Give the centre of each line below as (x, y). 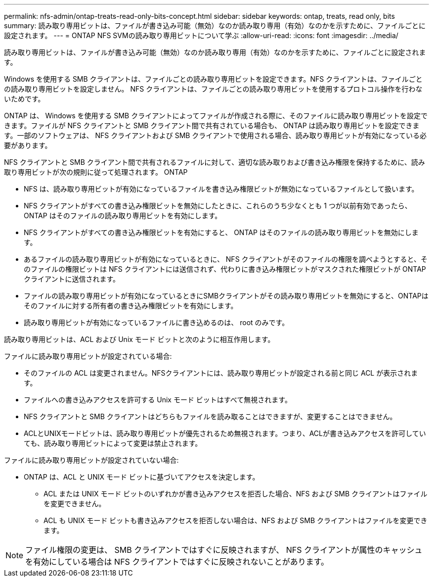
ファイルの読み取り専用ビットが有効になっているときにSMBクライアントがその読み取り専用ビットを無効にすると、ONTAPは (226, 296)
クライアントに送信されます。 (72, 279)
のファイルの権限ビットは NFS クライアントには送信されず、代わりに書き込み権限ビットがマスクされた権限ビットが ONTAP (225, 269)
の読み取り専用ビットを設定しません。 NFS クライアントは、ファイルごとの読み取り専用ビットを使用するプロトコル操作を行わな (213, 89)
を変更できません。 (75, 504)
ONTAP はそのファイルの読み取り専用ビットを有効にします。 (123, 216)
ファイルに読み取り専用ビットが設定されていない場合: (91, 460)
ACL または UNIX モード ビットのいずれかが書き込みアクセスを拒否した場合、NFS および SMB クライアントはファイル (236, 494)
